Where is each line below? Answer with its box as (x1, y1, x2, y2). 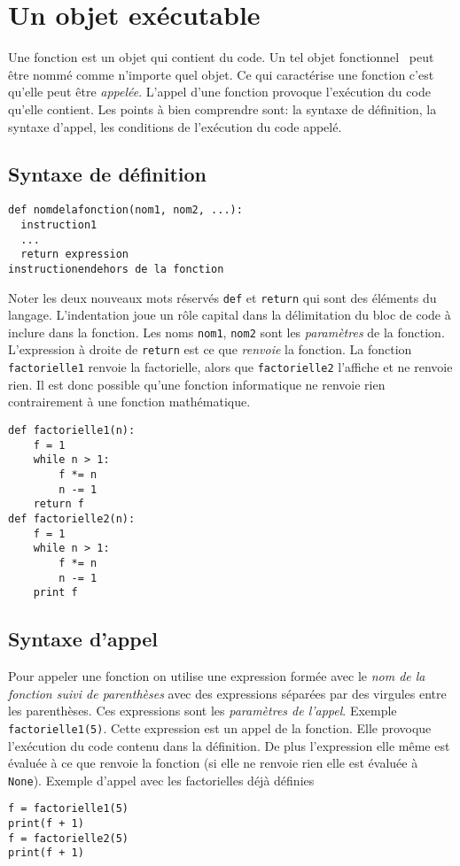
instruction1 (20, 218, 97, 231)
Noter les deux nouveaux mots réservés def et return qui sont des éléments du (8, 288, 437, 306)
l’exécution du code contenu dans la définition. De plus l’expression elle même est (8, 736, 450, 754)
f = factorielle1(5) (8, 802, 129, 816)
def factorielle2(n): (8, 512, 136, 525)
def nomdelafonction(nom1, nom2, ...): (8, 204, 243, 217)
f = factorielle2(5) (8, 831, 129, 845)
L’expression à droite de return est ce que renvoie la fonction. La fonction (8, 340, 412, 359)
